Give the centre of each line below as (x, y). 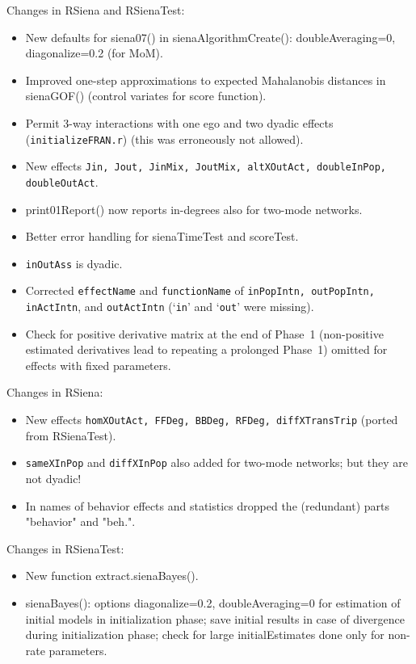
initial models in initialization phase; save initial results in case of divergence (215, 618)
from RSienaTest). (71, 435)
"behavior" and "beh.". (80, 521)
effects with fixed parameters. (98, 365)
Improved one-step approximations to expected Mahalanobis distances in (206, 80)
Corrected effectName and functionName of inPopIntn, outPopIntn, (200, 290)
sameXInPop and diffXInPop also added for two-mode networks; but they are (217, 462)
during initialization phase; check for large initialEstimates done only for (205, 635)
